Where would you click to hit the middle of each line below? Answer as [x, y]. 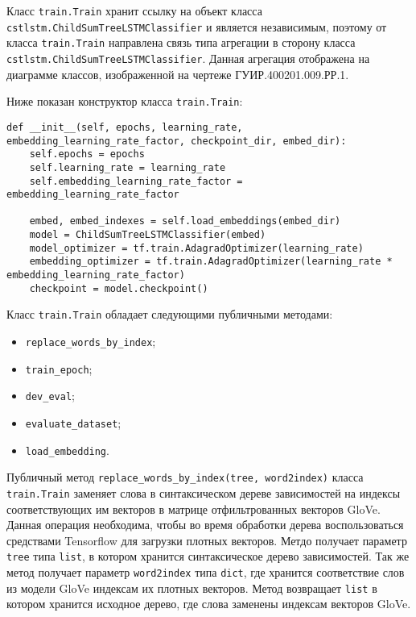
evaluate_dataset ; [73, 423]
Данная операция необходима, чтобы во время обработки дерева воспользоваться [205, 525]
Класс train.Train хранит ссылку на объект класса [134, 10]
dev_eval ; [50, 396]
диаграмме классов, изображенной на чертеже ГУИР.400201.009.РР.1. [178, 74]
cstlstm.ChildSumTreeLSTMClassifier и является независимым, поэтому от [197, 26]
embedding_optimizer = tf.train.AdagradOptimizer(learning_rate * [211, 262]
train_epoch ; [59, 368]
